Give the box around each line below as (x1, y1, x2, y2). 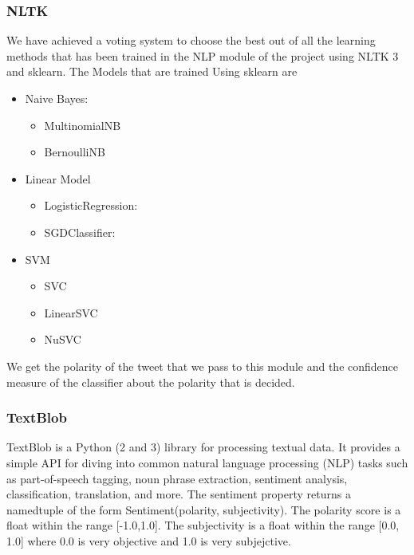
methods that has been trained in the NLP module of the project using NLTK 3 (6, 47, 399, 64)
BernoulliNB (44, 144, 105, 160)
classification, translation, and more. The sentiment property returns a (6, 486, 351, 502)
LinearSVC (44, 304, 98, 321)
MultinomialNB (44, 116, 121, 133)
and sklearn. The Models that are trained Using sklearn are (6, 63, 298, 80)
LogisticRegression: (44, 197, 138, 214)
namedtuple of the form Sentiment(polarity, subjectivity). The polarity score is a (6, 501, 401, 518)
